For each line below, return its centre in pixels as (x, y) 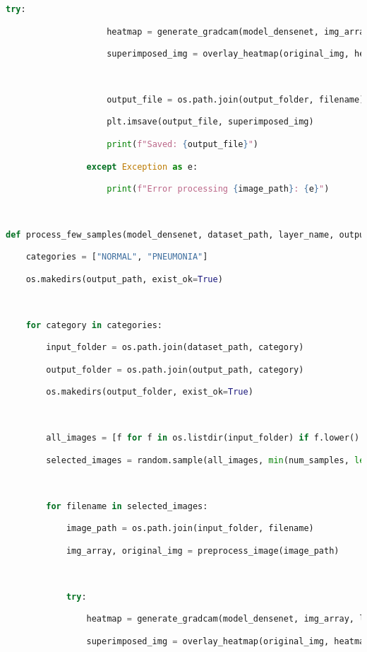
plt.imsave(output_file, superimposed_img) (210, 122)
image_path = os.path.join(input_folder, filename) (190, 529)
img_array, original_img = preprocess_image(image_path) (203, 551)
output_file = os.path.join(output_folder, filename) (236, 99)
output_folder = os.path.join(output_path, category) (175, 369)
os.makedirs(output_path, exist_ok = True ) (124, 279)
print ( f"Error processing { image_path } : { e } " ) (218, 189)
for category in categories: (94, 325)
